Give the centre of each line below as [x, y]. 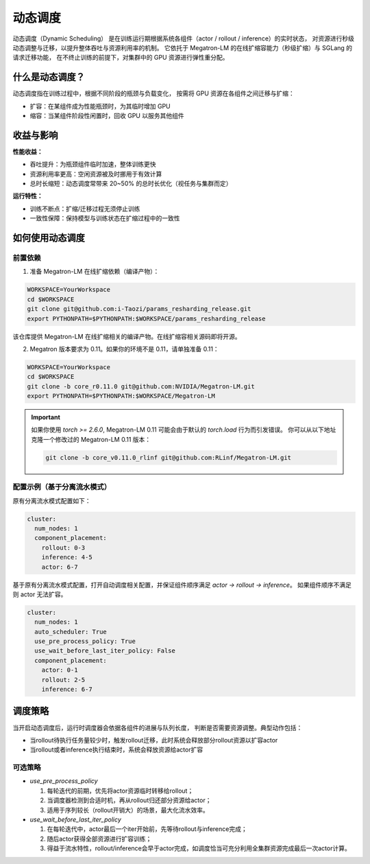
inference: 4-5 [67, 557]
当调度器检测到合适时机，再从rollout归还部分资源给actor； [129, 800]
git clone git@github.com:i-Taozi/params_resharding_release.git [139, 309]
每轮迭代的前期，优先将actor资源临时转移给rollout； [120, 791]
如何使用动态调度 [49, 238]
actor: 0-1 [60, 670]
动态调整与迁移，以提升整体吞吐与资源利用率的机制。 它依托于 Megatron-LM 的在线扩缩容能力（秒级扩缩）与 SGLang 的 [183, 47]
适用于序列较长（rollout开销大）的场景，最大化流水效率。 [128, 810]
